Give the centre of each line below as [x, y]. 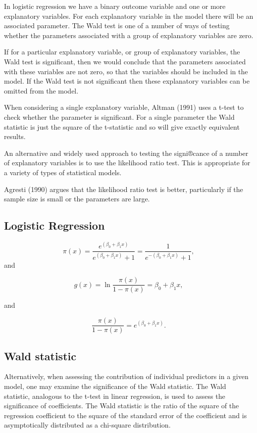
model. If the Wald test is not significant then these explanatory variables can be [127, 81]
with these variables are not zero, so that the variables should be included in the [126, 71]
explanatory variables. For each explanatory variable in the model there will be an [129, 16]
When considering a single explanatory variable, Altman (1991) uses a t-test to [124, 107]
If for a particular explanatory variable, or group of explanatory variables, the [122, 52]
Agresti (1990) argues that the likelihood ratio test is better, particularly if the [124, 189]
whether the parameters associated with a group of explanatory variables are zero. [129, 35]
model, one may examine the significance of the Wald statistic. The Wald [115, 386]
